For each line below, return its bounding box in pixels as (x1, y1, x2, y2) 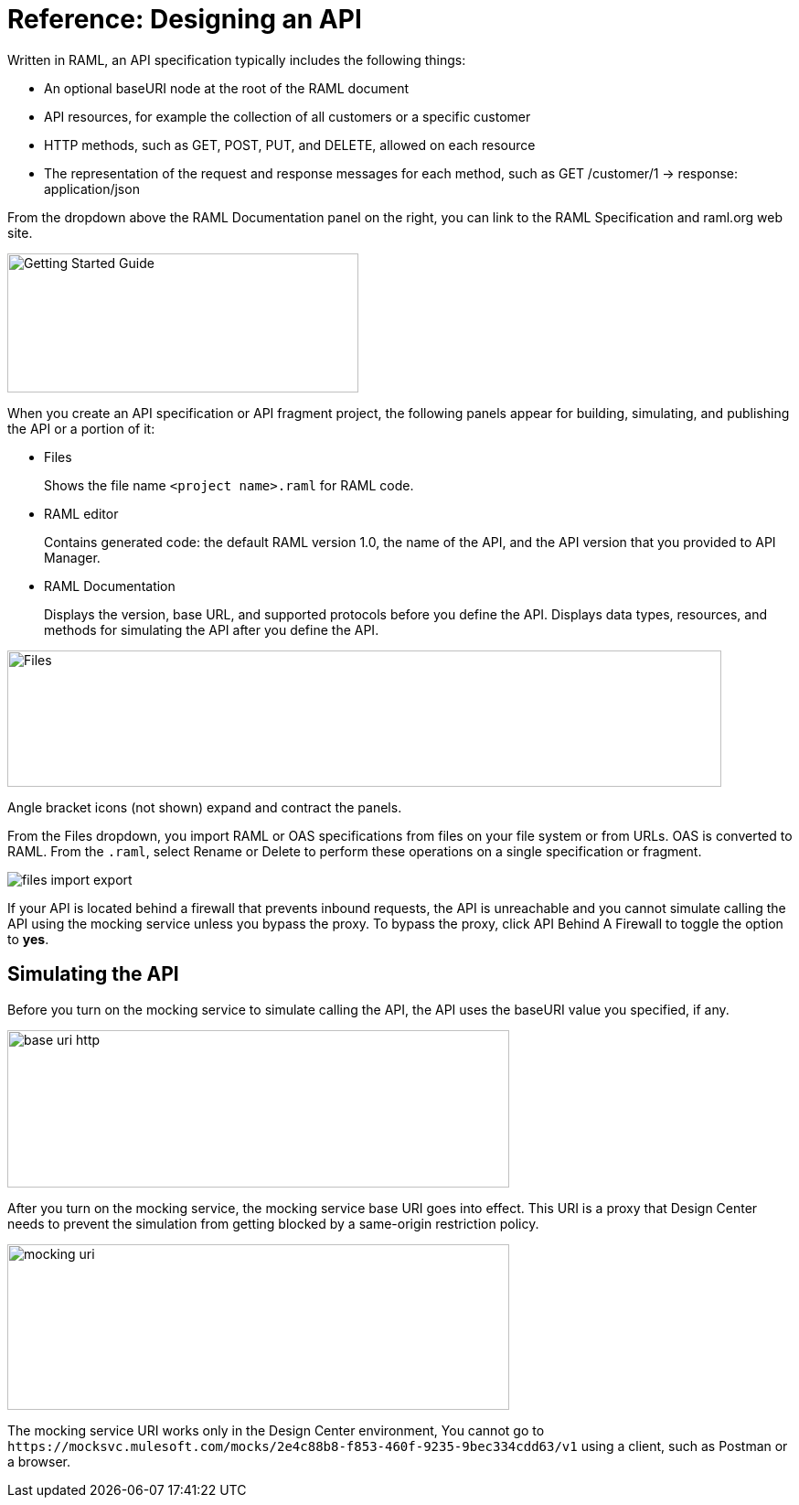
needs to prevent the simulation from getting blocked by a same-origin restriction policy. (7, 1215, 539, 1231)
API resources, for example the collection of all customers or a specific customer (44, 108, 531, 124)
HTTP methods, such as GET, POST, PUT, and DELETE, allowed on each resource (44, 136, 536, 153)
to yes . (7, 930, 49, 947)
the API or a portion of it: (7, 420, 155, 436)
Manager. (44, 549, 101, 565)
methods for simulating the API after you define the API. (44, 621, 379, 638)
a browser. (7, 1453, 70, 1469)
